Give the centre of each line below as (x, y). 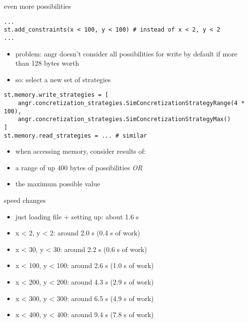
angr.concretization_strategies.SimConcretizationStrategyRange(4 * (131, 103)
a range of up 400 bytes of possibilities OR (79, 167)
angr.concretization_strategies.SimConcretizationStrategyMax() (124, 119)
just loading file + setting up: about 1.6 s (77, 216)
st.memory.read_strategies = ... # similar (76, 135)
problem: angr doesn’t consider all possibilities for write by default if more (126, 53)
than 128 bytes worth (47, 63)
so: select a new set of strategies (63, 79)
